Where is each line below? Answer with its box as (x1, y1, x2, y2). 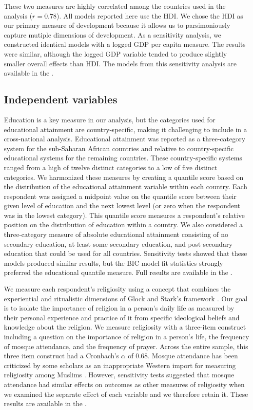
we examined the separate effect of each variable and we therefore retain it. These (4, 389, 248, 399)
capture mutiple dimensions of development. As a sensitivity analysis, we (4, 29, 221, 39)
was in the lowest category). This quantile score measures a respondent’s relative (4, 210, 245, 220)
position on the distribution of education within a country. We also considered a (4, 219, 243, 230)
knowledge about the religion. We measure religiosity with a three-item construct (4, 322, 246, 332)
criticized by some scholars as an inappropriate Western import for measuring (4, 360, 236, 370)
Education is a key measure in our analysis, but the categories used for (4, 114, 215, 124)
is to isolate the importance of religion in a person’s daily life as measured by (4, 303, 234, 313)
